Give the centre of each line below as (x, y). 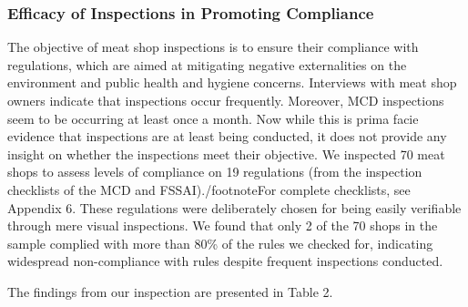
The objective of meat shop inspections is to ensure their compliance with (213, 47)
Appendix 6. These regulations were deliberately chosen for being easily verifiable (234, 207)
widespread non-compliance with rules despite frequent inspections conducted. (225, 261)
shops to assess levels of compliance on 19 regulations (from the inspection (215, 172)
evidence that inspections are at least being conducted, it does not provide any (227, 136)
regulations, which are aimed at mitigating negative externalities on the (207, 64)
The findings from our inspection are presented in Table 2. (170, 291)
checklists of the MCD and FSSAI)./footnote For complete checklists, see (209, 189)
